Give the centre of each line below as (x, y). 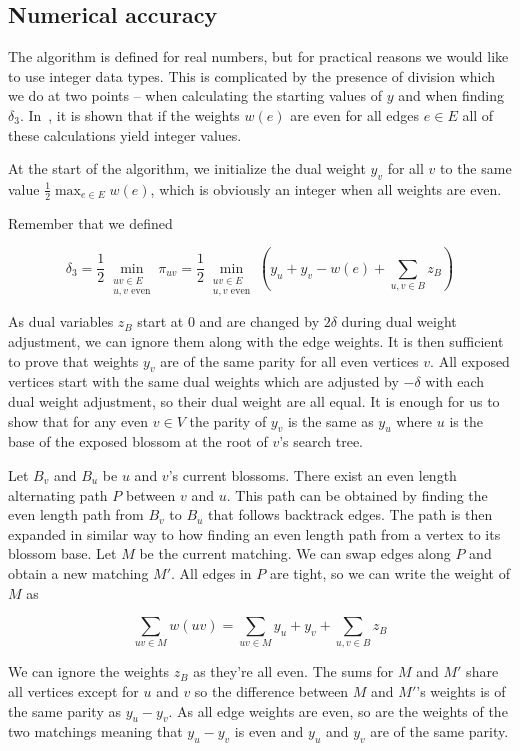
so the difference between (271, 691)
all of (478, 114)
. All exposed (470, 360)
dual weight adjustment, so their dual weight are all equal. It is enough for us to (254, 400)
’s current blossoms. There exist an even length (312, 474)
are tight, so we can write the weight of (389, 572)
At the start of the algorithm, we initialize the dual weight (187, 168)
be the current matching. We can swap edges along (295, 553)
